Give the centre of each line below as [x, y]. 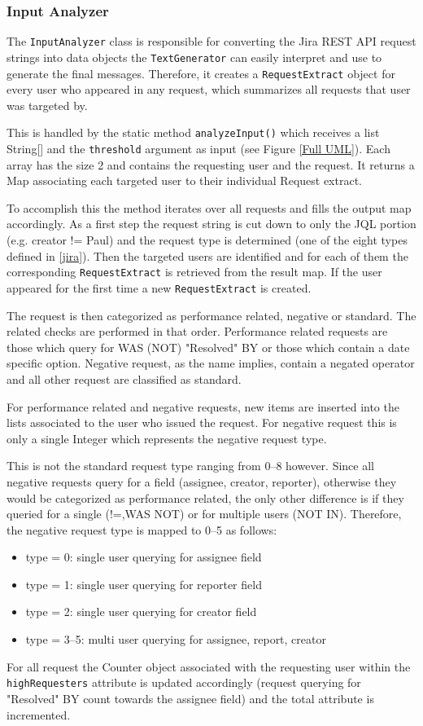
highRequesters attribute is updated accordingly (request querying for [184, 682]
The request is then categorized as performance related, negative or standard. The [211, 315]
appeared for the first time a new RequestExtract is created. [159, 287]
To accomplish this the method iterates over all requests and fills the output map [209, 207]
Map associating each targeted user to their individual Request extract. [184, 180]
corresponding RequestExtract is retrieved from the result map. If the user [194, 272]
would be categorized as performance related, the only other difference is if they [205, 497]
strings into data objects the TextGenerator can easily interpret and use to [194, 57]
